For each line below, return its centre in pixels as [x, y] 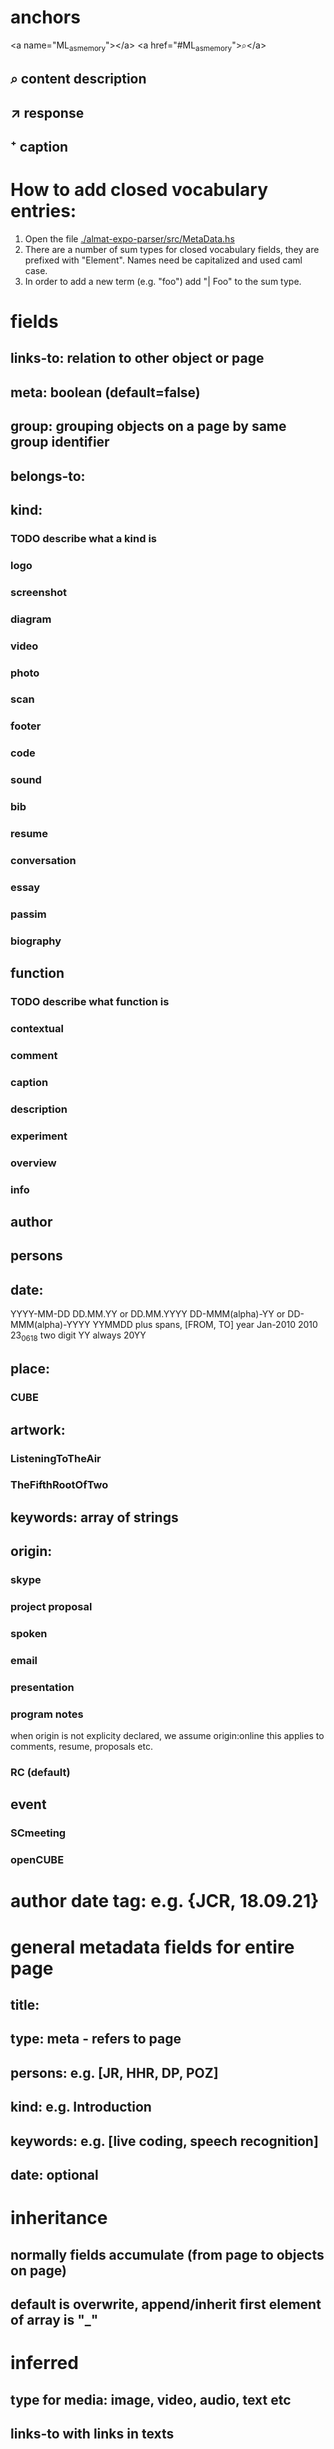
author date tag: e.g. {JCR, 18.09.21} [165, 1901]
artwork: [38, 1429]
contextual [37, 1028]
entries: [43, 211]
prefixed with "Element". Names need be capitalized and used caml [163, 260]
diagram [31, 619]
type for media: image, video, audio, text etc [151, 2399]
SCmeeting [38, 1833]
